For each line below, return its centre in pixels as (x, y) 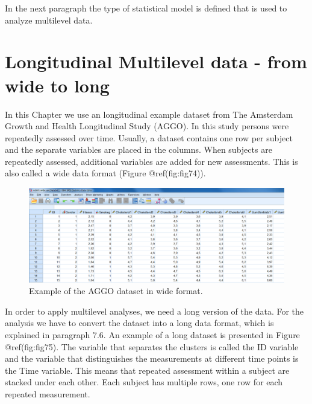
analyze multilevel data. (49, 20)
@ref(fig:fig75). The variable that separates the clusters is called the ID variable (152, 346)
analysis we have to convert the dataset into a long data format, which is (139, 323)
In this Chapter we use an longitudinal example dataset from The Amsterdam (149, 114)
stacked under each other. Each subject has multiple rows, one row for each (144, 382)
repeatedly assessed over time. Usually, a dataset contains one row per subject (149, 137)
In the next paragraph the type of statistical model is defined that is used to (146, 8)
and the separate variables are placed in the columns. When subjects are (139, 149)
